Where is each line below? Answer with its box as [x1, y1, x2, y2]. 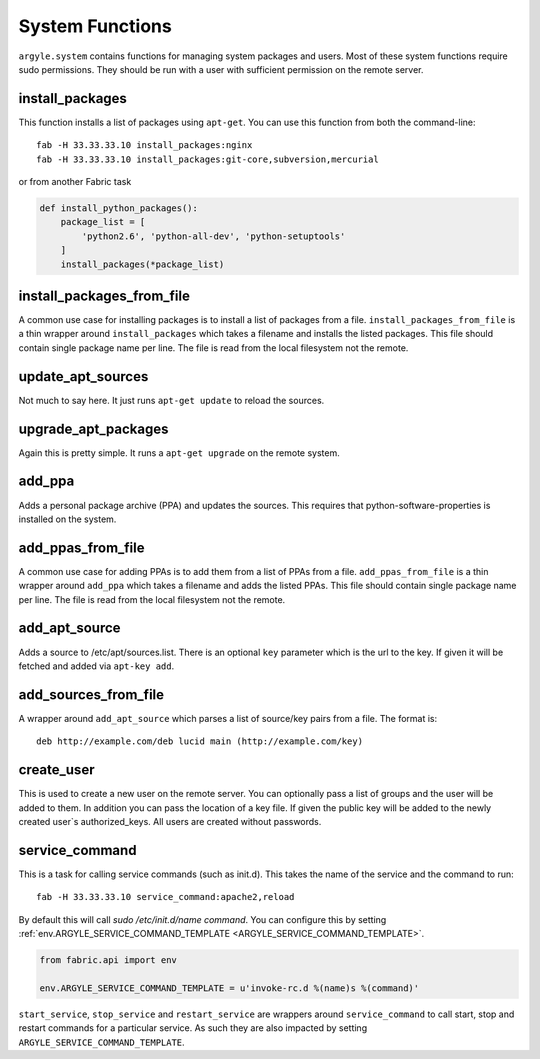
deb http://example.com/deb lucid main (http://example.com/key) [36, 736, 364, 747]
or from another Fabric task [18, 176, 132, 188]
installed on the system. [18, 513, 117, 525]
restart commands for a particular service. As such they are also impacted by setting [18, 1022, 368, 1034]
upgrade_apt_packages [18, 420, 169, 437]
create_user [18, 761, 95, 779]
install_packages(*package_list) [60, 258, 225, 270]
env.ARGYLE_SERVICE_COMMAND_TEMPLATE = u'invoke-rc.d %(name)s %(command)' [39, 982, 420, 994]
